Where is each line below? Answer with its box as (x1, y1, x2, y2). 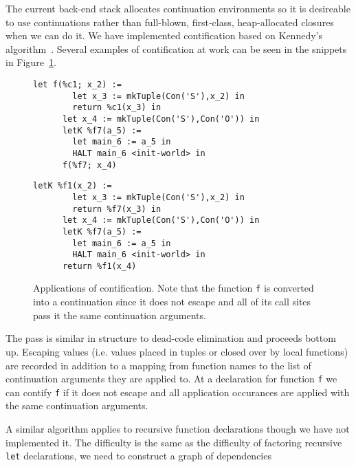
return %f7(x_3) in (72, 204, 162, 214)
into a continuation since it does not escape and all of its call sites (33, 294, 311, 309)
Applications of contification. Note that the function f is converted (33, 281, 314, 295)
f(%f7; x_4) (62, 160, 117, 170)
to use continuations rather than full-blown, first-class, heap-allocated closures (5, 14, 334, 29)
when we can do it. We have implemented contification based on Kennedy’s (5, 28, 322, 43)
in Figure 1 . (5, 55, 56, 69)
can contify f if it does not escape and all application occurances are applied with (5, 384, 350, 399)
